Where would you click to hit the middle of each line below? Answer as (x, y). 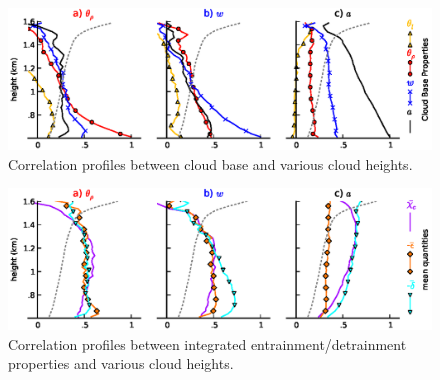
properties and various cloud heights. (121, 363)
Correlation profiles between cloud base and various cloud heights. (210, 163)
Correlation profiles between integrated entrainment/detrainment (207, 343)
